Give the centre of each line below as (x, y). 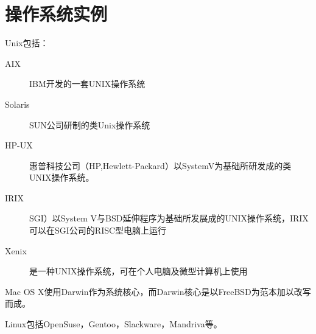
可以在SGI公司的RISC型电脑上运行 (98, 230)
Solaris (17, 104)
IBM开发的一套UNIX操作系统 (87, 84)
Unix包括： (27, 43)
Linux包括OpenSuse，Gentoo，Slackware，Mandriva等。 (114, 324)
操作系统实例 (56, 14)
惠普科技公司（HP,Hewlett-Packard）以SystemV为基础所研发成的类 (160, 165)
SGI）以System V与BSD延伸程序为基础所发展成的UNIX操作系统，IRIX (169, 218)
